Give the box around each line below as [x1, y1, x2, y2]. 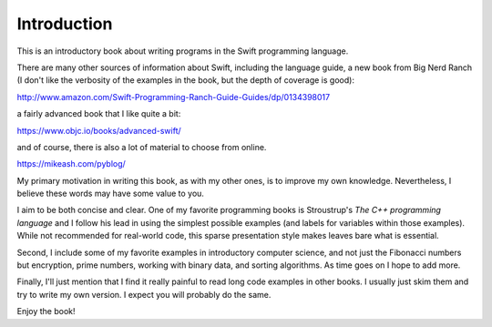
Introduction [16, 14, 113, 34]
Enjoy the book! [16, 306, 77, 317]
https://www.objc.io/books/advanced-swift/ [16, 125, 181, 136]
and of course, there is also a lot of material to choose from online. [16, 141, 267, 152]
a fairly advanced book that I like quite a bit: [16, 108, 181, 119]
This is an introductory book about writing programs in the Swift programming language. [16, 46, 349, 56]
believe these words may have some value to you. [16, 188, 205, 199]
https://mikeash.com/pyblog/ [16, 158, 127, 169]
